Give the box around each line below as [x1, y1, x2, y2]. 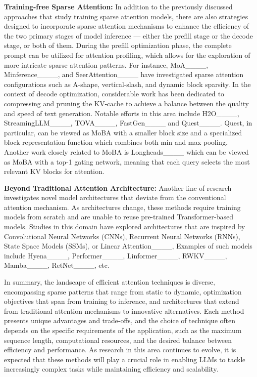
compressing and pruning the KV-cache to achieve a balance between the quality [4, 98, 249, 108]
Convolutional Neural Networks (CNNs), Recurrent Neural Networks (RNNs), [4, 231, 240, 241]
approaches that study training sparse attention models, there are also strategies [4, 11, 248, 21]
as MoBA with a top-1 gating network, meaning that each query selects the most [4, 156, 250, 167]
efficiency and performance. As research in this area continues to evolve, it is [4, 344, 236, 355]
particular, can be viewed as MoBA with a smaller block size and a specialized [4, 127, 242, 137]
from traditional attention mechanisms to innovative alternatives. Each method [4, 305, 244, 316]
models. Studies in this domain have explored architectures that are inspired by [4, 221, 245, 232]
